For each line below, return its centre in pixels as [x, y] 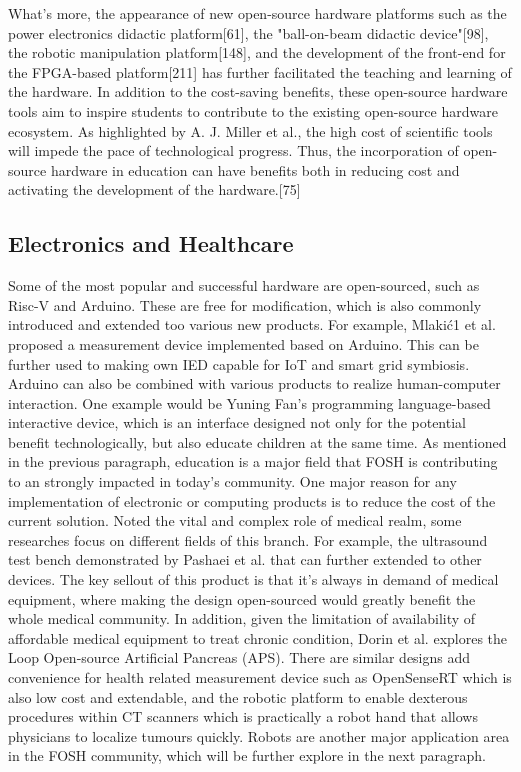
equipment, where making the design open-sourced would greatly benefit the [242, 598]
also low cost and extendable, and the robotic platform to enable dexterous [238, 696]
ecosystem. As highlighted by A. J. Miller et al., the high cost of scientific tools [250, 130]
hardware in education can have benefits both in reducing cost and [255, 169]
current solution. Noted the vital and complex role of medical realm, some [235, 520]
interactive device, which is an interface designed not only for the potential [237, 422]
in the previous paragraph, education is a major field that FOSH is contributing [253, 461]
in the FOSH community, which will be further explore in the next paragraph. [247, 755]
